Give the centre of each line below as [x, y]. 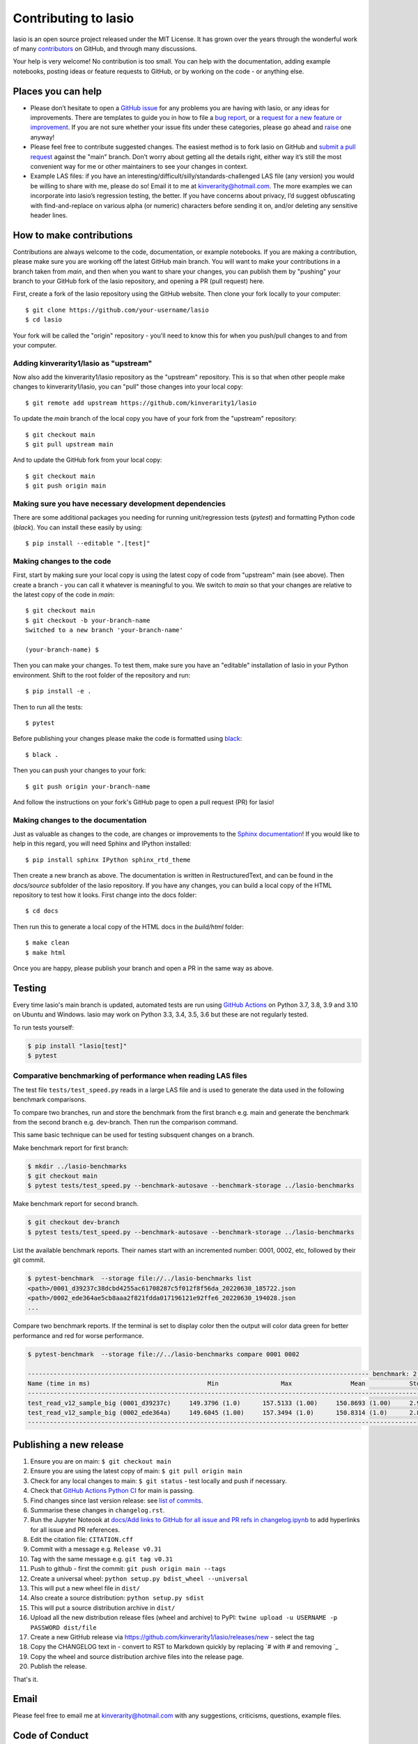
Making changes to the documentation [80, 820]
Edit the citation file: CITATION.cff [82, 1540]
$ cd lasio [44, 320]
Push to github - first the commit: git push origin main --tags [128, 1569]
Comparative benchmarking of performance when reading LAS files [130, 1076]
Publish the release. [59, 1667]
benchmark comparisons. [50, 1099]
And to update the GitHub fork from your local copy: [87, 460]
